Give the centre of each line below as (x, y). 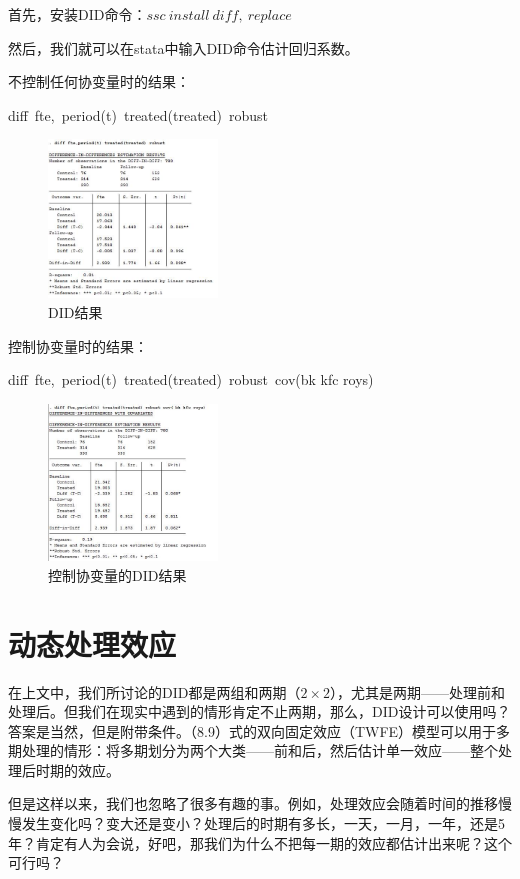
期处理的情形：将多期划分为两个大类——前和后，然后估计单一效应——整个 (253, 750)
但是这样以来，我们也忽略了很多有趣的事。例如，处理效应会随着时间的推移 (253, 803)
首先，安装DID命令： (77, 14)
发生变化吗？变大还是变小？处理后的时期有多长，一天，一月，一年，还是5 (263, 823)
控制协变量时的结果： (78, 345)
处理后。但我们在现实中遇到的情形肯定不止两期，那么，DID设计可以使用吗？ (259, 711)
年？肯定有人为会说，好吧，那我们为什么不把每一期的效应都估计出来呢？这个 (260, 842)
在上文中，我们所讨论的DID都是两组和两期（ (154, 691)
